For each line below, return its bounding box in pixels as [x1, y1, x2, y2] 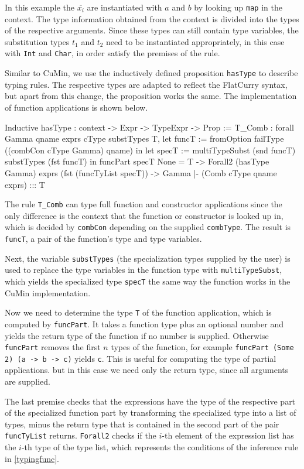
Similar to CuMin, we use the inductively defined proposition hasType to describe [5, 67, 298, 79]
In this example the [5, 1, 75, 13]
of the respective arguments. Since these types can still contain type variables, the [5, 24, 299, 36]
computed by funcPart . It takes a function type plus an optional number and [5, 317, 283, 330]
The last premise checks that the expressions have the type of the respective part [5, 395, 296, 407]
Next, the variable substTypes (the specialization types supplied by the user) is [5, 252, 291, 264]
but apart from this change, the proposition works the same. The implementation [5, 90, 297, 102]
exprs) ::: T [5, 178, 45, 190]
